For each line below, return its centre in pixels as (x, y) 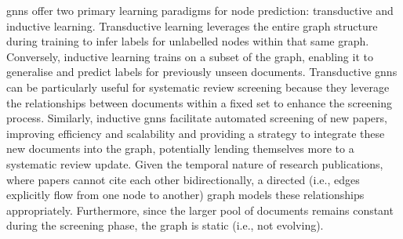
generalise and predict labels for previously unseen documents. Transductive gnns (202, 72)
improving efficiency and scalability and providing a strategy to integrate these (196, 133)
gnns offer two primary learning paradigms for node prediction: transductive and (200, 10)
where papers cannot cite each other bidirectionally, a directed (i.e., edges (183, 179)
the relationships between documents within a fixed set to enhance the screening (199, 102)
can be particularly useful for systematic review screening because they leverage (198, 87)
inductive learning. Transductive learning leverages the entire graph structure (192, 25)
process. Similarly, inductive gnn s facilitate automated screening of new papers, (197, 118)
